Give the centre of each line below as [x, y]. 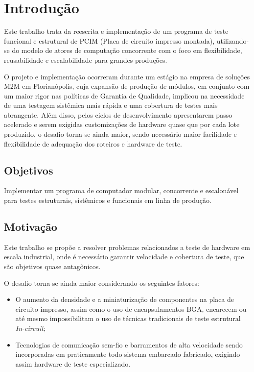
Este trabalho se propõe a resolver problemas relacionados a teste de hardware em [127, 247]
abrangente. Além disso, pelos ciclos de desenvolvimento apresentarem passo [118, 114]
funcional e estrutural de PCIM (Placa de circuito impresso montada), [109, 40]
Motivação [31, 227]
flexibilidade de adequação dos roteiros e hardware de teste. [93, 143]
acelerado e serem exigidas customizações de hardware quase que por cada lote [122, 124]
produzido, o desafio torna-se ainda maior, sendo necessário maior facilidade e [120, 134]
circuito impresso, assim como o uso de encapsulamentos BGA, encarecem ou [131, 309]
